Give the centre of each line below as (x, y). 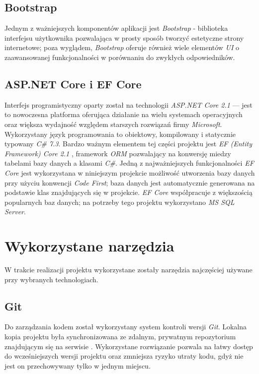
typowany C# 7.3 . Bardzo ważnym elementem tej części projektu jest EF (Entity (129, 144)
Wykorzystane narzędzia (89, 246)
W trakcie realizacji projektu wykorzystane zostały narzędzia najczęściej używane (129, 270)
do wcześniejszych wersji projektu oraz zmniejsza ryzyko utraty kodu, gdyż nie (124, 356)
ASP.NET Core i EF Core (73, 84)
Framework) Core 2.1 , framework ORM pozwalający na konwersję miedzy (118, 153)
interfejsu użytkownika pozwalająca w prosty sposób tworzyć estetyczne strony (124, 37)
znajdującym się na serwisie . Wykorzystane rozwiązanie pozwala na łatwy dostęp (129, 346)
